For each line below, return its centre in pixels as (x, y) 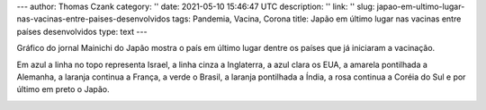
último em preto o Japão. (63, 89)
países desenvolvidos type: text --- (82, 31)
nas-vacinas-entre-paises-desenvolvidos (94, 19)
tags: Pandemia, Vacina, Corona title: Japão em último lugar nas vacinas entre (317, 19)
